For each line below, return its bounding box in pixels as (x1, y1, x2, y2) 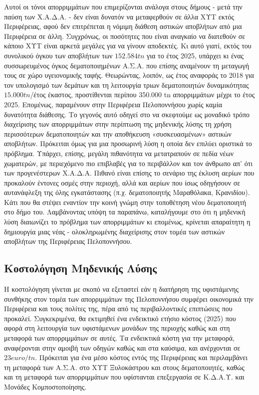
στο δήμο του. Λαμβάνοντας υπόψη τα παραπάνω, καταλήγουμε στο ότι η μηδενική (4, 206, 246, 217)
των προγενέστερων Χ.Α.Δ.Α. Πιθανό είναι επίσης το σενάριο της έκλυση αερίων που (4, 168, 255, 178)
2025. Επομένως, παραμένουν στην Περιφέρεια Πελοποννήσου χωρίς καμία (4, 99, 223, 109)
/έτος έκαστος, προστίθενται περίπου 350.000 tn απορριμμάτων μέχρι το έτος (30, 89, 255, 100)
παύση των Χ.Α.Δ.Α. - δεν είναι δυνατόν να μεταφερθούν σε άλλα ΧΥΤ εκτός (4, 11, 234, 21)
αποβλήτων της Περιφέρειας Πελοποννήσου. (4, 236, 132, 246)
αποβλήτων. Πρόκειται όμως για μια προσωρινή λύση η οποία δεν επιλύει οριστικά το (4, 138, 252, 149)
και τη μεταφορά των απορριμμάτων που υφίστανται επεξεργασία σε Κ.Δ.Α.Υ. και (4, 372, 245, 382)
